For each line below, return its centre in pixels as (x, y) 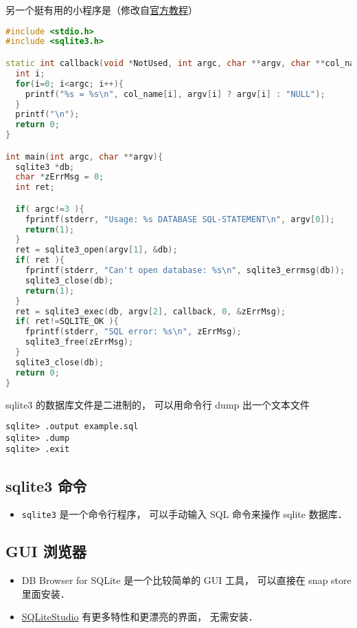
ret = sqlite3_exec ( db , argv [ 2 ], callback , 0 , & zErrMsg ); (151, 311)
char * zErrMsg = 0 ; (60, 177)
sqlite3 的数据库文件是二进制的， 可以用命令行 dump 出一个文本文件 (158, 404)
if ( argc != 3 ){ (50, 209)
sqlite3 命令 (46, 485)
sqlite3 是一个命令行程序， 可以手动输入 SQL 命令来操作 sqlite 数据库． (184, 514)
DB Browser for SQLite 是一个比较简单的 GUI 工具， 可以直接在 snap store (186, 580)
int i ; (30, 73)
